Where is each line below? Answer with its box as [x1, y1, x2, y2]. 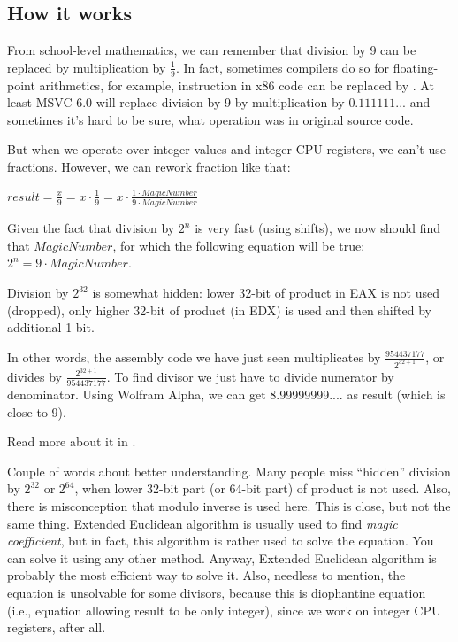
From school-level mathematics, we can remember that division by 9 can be [7, 41, 416, 59]
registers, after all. [7, 618, 106, 637]
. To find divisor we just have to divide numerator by [106, 367, 394, 385]
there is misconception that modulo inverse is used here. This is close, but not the [7, 497, 451, 515]
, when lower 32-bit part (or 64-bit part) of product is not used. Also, [74, 479, 451, 498]
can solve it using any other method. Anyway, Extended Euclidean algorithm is [7, 548, 437, 567]
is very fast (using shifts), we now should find [195, 219, 440, 237]
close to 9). [7, 402, 66, 421]
